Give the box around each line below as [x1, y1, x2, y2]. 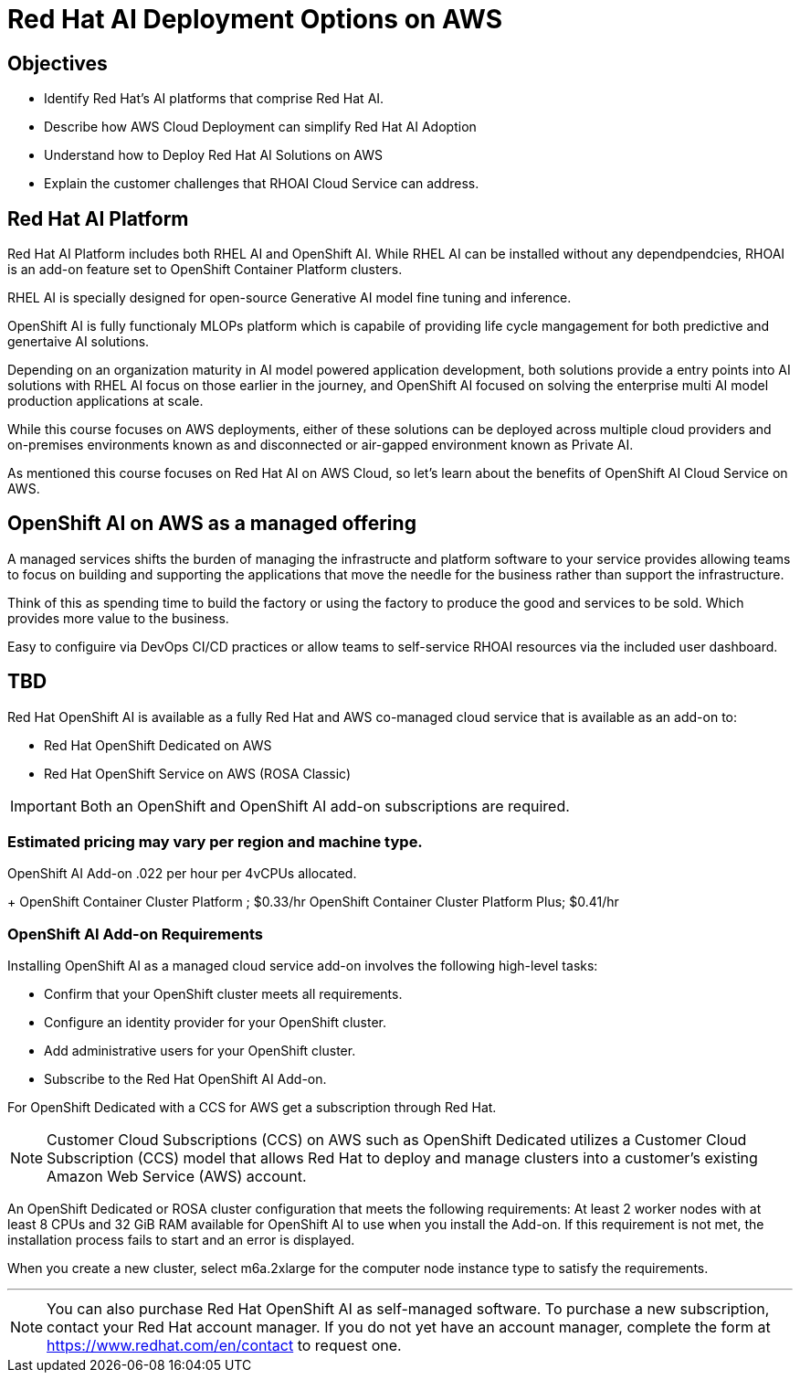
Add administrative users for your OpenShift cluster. [44, 1043, 356, 1059]
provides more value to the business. [7, 610, 229, 626]
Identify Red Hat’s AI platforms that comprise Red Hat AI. [44, 90, 384, 107]
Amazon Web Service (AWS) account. [47, 1167, 307, 1186]
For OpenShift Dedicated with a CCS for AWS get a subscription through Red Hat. [7, 1099, 497, 1116]
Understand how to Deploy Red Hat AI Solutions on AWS [44, 147, 383, 164]
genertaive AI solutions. [7, 334, 150, 350]
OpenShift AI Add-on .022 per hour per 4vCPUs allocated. [7, 865, 357, 882]
